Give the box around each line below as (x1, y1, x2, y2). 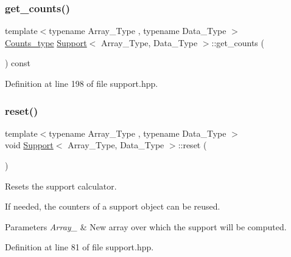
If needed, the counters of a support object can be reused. (5, 200, 220, 213)
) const (5, 57, 31, 69)
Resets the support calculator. (5, 179, 117, 192)
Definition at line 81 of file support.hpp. (5, 241, 154, 253)
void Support (5, 139, 54, 151)
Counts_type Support (5, 36, 87, 49)
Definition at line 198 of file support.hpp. (5, 77, 158, 89)
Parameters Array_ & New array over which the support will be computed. (5, 220, 287, 233)
